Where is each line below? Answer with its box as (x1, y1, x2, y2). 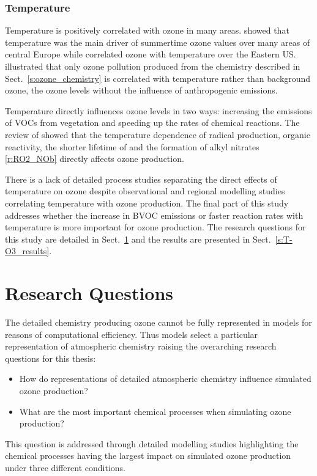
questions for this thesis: (5, 351, 96, 364)
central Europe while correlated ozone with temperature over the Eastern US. (5, 48, 296, 60)
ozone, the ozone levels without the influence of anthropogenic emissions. (5, 84, 278, 97)
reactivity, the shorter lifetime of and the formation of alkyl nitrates (5, 140, 259, 153)
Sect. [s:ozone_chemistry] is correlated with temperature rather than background (5, 71, 311, 84)
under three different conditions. (5, 461, 125, 474)
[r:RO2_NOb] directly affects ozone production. (5, 152, 184, 165)
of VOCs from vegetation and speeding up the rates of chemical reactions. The (5, 116, 300, 129)
